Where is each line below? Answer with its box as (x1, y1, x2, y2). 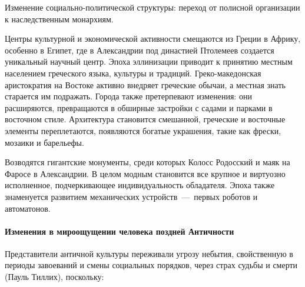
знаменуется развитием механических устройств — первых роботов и (5, 190, 258, 202)
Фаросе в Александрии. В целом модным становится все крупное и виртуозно (5, 167, 286, 179)
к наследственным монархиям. (5, 12, 114, 25)
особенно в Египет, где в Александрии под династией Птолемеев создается (5, 44, 274, 56)
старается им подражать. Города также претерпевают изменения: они (5, 90, 252, 102)
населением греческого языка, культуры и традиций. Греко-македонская (5, 66, 261, 79)
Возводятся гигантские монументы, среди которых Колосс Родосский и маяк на (5, 156, 290, 168)
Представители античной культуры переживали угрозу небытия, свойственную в (5, 247, 293, 259)
